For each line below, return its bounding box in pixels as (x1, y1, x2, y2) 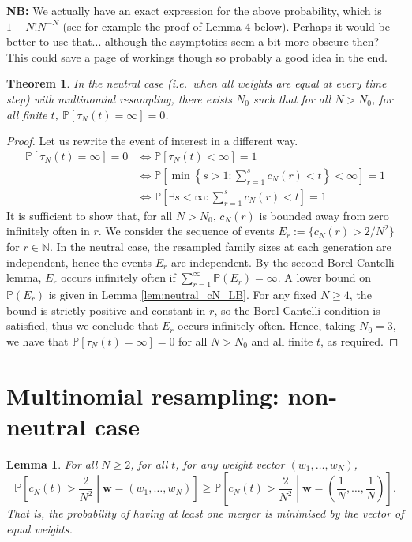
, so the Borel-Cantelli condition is (214, 301, 380, 318)
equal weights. (6, 520, 73, 536)
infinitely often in (6, 222, 90, 239)
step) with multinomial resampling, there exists (6, 90, 232, 107)
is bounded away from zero (259, 207, 389, 223)
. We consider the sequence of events (98, 222, 275, 239)
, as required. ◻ (320, 332, 399, 349)
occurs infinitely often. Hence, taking (178, 317, 356, 334)
